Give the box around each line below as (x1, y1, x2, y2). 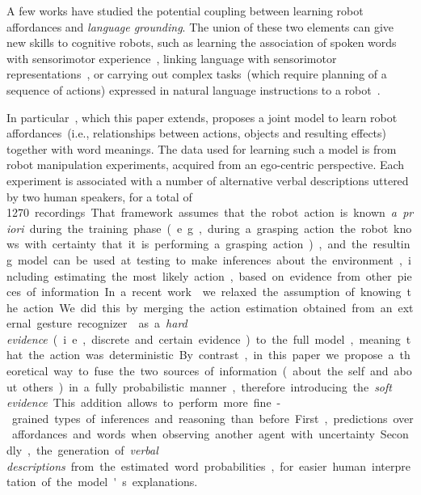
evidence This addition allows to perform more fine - (6, 394, 281, 411)
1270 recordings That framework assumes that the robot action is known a (6, 204, 397, 221)
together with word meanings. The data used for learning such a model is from (6, 140, 397, 157)
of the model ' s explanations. (41, 473, 198, 490)
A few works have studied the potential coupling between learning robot (6, 2, 364, 19)
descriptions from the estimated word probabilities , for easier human (6, 457, 367, 474)
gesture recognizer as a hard (36, 315, 187, 332)
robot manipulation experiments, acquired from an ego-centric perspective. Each (6, 156, 405, 173)
